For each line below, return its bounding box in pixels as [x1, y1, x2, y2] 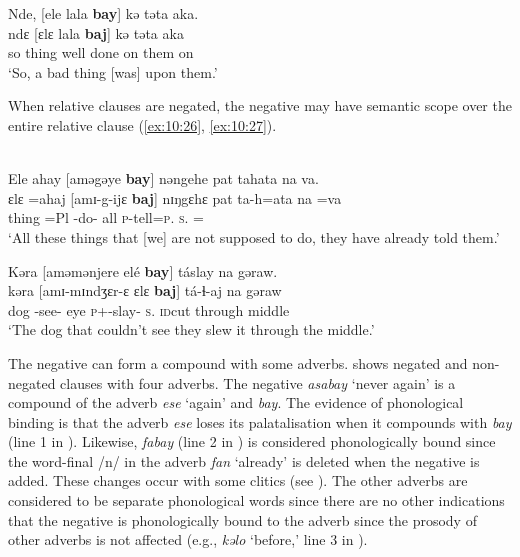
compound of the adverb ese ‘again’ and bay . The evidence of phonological [8, 392, 464, 413]
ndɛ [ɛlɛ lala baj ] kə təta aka [8, 22, 184, 43]
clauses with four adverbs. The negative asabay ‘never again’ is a [60, 372, 456, 393]
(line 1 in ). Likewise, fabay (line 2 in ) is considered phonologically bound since [8, 431, 496, 452]
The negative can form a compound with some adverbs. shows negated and [8, 352, 468, 373]
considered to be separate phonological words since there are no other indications [8, 490, 505, 511]
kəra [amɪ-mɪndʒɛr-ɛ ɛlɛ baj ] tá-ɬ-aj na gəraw [8, 280, 282, 301]
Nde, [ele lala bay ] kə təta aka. [8, 3, 199, 23]
